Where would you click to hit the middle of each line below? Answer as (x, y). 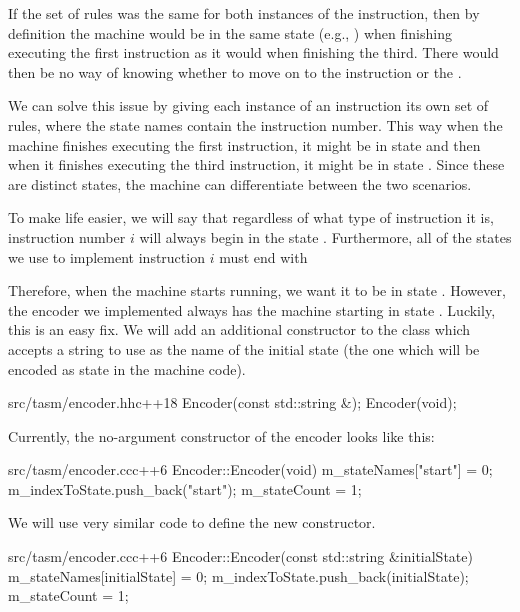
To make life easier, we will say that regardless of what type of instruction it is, (251, 217)
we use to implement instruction (106, 256)
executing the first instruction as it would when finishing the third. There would (253, 52)
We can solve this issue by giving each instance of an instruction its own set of (248, 105)
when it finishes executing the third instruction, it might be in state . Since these (256, 164)
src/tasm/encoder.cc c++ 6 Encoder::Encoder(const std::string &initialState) (240, 556)
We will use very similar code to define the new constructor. (192, 522)
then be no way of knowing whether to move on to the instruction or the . (235, 71)
